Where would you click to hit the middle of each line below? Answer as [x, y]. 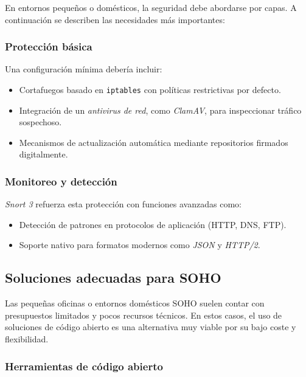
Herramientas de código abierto [84, 366]
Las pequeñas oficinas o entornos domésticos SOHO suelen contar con [135, 303]
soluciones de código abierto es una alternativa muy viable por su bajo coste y [151, 327]
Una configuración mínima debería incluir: [84, 69]
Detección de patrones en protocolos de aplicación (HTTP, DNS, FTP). [153, 224]
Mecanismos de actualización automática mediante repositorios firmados [154, 142]
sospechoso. [40, 122]
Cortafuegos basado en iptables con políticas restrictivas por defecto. [150, 89]
